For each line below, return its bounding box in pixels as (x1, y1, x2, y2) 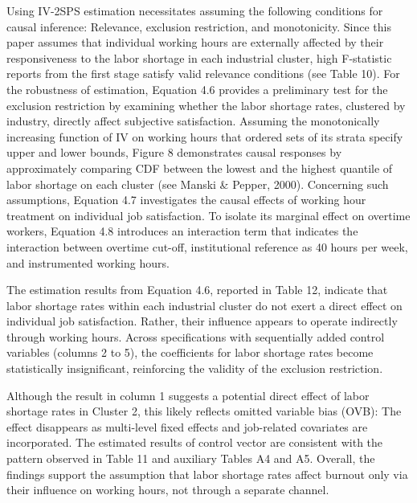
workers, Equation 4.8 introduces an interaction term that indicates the (6, 223, 358, 239)
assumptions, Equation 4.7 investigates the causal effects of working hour (6, 191, 366, 208)
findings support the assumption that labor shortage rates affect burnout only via (6, 465, 408, 482)
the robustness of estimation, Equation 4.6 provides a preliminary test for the (6, 80, 388, 97)
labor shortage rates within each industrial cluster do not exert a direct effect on (6, 296, 403, 313)
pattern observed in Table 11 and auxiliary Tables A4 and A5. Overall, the (6, 450, 375, 467)
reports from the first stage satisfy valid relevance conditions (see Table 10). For (6, 65, 400, 82)
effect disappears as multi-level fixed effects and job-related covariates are (6, 418, 368, 435)
